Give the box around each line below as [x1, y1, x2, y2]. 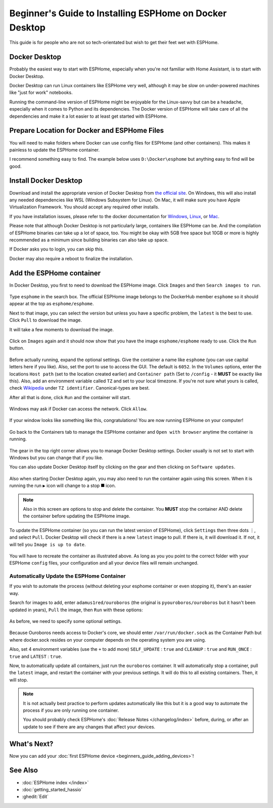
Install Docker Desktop [9, 177, 83, 185]
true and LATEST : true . [9, 653, 63, 659]
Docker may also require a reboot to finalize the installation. [9, 255, 133, 261]
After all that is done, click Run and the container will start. [9, 394, 131, 400]
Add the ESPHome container [9, 269, 101, 277]
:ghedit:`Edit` [22, 794, 49, 800]
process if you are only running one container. [23, 707, 119, 713]
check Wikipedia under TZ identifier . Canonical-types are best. [9, 385, 150, 391]
